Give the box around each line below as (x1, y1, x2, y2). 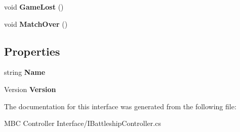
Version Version (4, 83, 56, 94)
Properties (4, 43, 60, 59)
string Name (4, 67, 46, 77)
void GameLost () (4, 2, 64, 12)
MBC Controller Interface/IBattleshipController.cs (4, 118, 161, 128)
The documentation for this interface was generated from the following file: (4, 101, 236, 111)
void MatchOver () (4, 18, 68, 29)
